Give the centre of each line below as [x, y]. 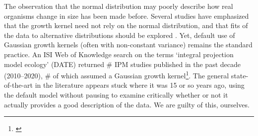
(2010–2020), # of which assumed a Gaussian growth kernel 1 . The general [117, 75]
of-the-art [18, 85]
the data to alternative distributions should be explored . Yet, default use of [120, 35]
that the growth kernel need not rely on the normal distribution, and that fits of [126, 25]
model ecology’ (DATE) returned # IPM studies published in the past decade [122, 64]
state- [240, 75]
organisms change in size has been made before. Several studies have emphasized [127, 16]
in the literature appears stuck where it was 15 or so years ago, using [140, 85]
